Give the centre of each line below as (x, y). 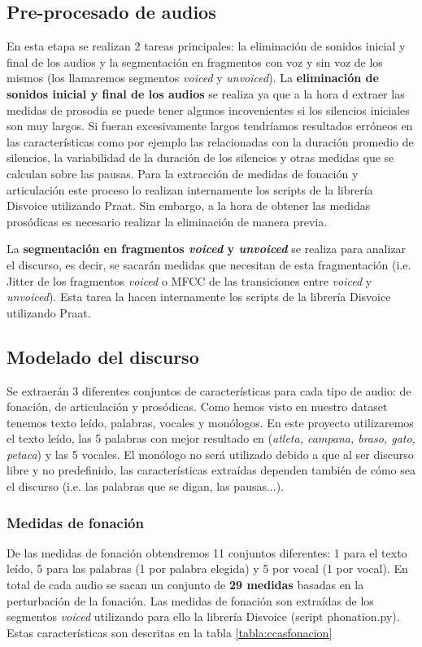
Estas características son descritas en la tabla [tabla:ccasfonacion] (170, 632)
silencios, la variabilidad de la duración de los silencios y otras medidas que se (200, 157)
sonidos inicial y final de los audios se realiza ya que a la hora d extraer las (206, 93)
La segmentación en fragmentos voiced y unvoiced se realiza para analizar (207, 249)
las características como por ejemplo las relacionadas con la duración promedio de (210, 141)
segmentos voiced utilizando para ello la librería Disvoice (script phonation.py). (203, 616)
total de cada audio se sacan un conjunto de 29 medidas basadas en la (185, 585)
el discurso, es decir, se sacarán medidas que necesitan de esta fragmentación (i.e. (209, 264)
